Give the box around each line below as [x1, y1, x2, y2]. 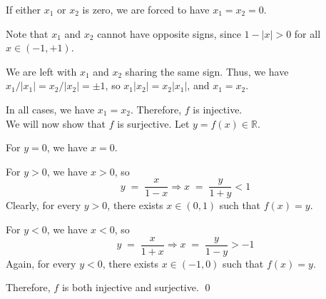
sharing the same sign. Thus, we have [125, 64, 289, 78]
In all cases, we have [6, 101, 95, 116]
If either [6, 2, 41, 16]
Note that [6, 26, 49, 41]
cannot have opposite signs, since [97, 26, 241, 41]
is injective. [193, 101, 243, 116]
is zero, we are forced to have [82, 2, 210, 16]
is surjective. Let [117, 116, 190, 131]
